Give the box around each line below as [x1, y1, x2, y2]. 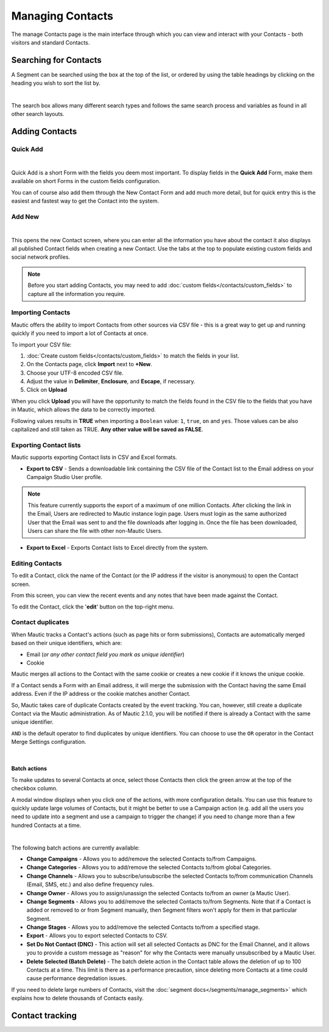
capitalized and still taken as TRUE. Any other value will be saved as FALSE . [11, 426, 203, 433]
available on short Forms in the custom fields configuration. [11, 178, 161, 185]
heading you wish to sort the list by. [11, 79, 101, 87]
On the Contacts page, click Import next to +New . [26, 361, 152, 368]
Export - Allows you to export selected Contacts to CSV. [26, 932, 168, 939]
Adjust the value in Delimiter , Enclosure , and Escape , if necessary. [26, 378, 196, 385]
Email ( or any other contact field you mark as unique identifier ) [26, 651, 185, 658]
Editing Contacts [11, 559, 62, 568]
